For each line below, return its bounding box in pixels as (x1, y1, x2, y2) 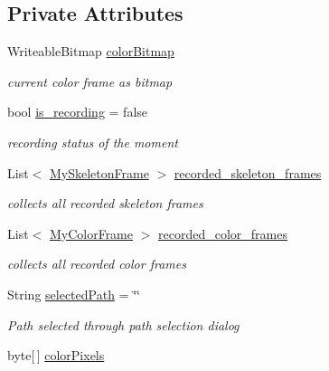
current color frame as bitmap (7, 71, 173, 90)
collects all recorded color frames (7, 254, 186, 273)
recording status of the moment (7, 132, 178, 151)
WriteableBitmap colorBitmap (7, 42, 174, 61)
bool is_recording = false (7, 102, 148, 121)
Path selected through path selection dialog (7, 315, 240, 334)
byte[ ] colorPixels (7, 346, 105, 365)
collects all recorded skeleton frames (7, 194, 203, 213)
